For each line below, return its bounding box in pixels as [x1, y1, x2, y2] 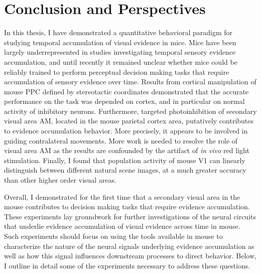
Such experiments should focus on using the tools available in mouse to [4, 231, 223, 241]
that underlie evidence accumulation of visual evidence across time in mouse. [4, 221, 240, 231]
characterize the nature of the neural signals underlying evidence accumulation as [4, 240, 254, 251]
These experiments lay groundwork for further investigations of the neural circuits [4, 211, 256, 221]
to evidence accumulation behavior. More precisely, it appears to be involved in [4, 125, 248, 136]
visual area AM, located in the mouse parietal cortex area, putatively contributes [4, 115, 254, 126]
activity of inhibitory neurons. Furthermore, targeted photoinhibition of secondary [4, 105, 257, 116]
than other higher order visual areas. [4, 175, 116, 185]
